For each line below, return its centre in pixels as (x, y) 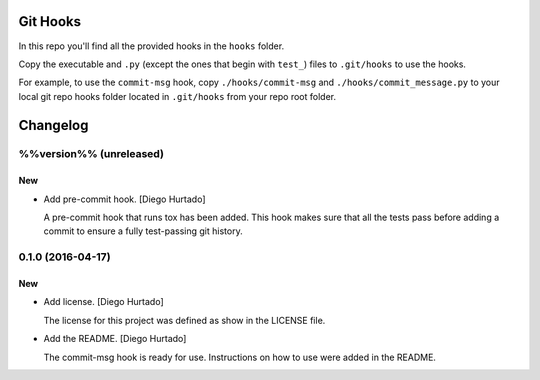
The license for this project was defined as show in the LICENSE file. (184, 320)
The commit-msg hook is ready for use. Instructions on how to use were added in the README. (240, 357)
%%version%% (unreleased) (91, 154)
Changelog (53, 125)
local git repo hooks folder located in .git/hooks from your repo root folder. (177, 96)
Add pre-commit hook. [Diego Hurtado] (124, 199)
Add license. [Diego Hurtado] (103, 302)
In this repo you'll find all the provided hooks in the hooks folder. (151, 46)
